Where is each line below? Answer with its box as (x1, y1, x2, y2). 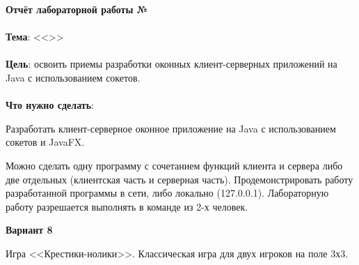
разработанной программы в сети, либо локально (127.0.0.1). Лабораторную (6, 185, 329, 200)
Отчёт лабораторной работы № (6, 2, 148, 16)
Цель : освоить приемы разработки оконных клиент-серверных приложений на (6, 56, 337, 71)
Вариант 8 (6, 222, 53, 237)
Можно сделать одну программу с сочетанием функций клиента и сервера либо (6, 158, 343, 172)
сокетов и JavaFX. (6, 135, 85, 149)
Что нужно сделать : (6, 98, 94, 112)
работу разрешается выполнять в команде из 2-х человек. (6, 199, 248, 213)
